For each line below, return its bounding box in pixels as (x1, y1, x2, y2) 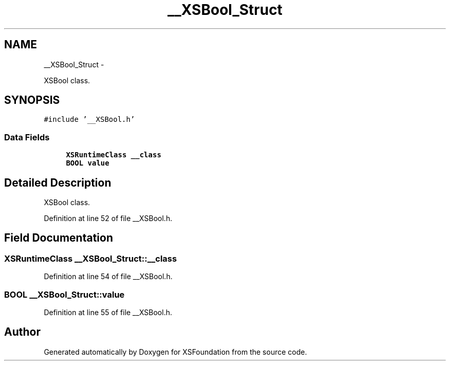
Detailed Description (4, 176, 111, 189)
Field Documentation (4, 231, 113, 245)
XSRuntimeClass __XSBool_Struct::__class (4, 253, 177, 264)
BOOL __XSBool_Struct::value (4, 289, 125, 300)
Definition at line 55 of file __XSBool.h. (44, 308, 172, 317)
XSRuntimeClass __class (66, 151, 161, 159)
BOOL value (66, 159, 109, 168)
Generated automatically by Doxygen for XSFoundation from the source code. (44, 347, 307, 356)
